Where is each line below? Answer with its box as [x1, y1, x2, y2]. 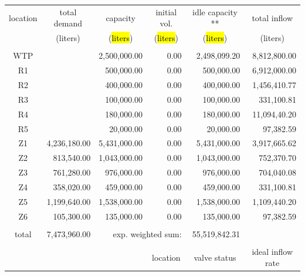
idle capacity [192, 5, 238, 18]
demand [53, 17, 83, 29]
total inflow [252, 11, 293, 23]
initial [155, 5, 177, 18]
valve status [194, 251, 236, 263]
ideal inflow [252, 245, 293, 257]
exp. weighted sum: [113, 227, 182, 240]
